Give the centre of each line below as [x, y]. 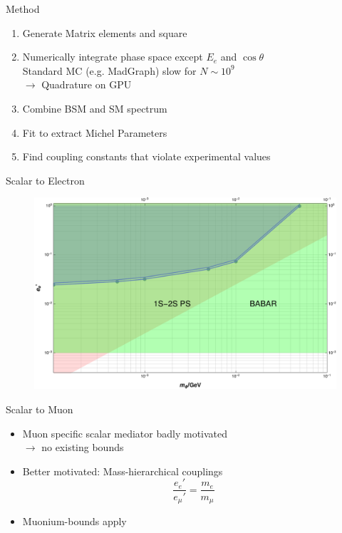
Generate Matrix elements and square [105, 32]
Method [23, 9]
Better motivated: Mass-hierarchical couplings [123, 471]
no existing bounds [83, 447]
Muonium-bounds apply [74, 521]
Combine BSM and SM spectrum [95, 108]
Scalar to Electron [45, 180]
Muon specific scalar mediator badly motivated [125, 433]
